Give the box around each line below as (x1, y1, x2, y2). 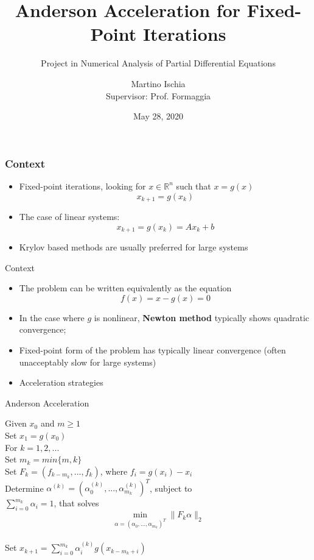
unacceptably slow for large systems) (19, 355, 156, 368)
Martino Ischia (131, 77, 186, 90)
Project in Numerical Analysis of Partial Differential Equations (41, 57, 276, 69)
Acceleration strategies (19, 376, 103, 389)
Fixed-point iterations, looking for (19, 179, 146, 192)
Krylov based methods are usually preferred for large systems (19, 241, 248, 253)
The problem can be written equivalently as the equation (19, 282, 232, 294)
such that (176, 179, 211, 192)
